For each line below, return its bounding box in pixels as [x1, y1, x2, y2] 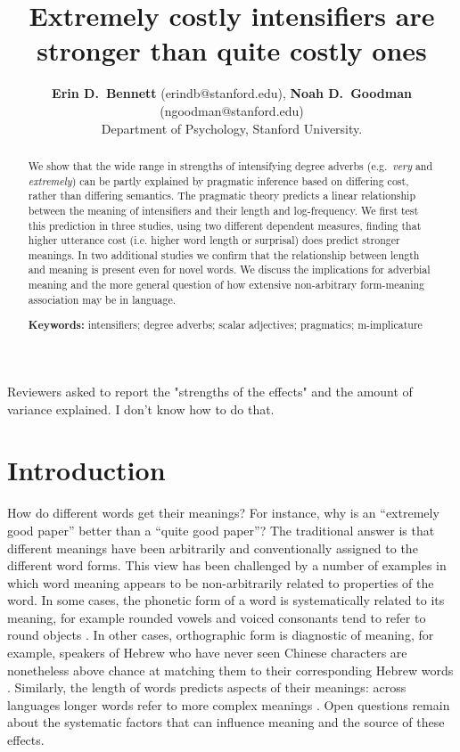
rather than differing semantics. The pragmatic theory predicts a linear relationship [28, 188, 416, 203]
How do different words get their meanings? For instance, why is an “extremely [7, 503, 439, 522]
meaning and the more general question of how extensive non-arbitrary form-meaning [28, 277, 425, 292]
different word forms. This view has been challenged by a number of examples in [7, 556, 447, 575]
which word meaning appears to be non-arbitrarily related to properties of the [7, 573, 434, 592]
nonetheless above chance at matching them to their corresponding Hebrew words [7, 660, 454, 679]
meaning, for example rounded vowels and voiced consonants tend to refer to [7, 608, 426, 626]
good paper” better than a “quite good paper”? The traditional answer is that [7, 520, 435, 539]
